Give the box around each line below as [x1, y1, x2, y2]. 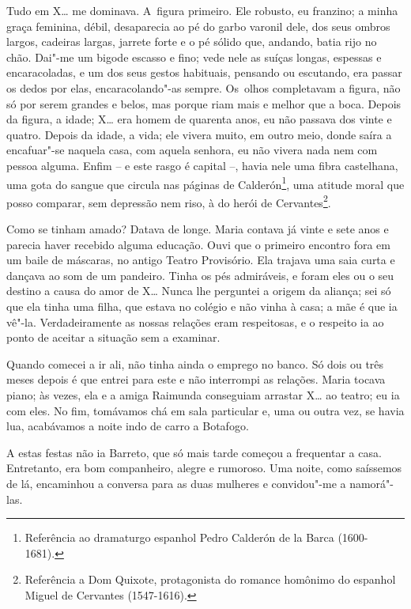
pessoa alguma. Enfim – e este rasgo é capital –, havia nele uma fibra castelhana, [6, 157, 398, 173]
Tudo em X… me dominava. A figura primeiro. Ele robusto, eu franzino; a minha [6, 2, 398, 18]
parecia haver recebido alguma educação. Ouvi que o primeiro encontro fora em [6, 236, 390, 252]
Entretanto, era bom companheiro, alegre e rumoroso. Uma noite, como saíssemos [6, 460, 402, 476]
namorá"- [349, 475, 394, 491]
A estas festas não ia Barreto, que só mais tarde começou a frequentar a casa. [6, 444, 382, 460]
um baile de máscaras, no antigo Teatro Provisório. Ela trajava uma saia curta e [6, 252, 395, 268]
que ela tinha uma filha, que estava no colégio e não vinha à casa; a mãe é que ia [6, 298, 398, 314]
